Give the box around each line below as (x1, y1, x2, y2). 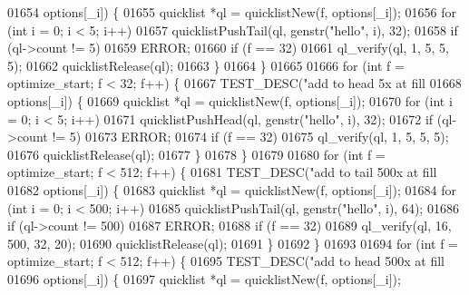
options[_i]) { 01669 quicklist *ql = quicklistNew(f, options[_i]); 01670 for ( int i (7, 91, 453, 110)
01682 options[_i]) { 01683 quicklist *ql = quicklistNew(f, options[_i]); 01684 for (7, 180, 457, 199)
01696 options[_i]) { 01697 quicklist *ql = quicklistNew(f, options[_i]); (7, 269, 401, 288)
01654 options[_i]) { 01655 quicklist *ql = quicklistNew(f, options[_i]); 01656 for (7, 3, 457, 21)
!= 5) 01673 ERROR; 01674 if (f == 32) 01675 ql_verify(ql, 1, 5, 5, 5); (52, 127, 449, 146)
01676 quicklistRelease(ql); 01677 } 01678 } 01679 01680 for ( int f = (7, 144, 386, 163)
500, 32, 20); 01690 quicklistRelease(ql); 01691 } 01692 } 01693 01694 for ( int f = (7, 233, 458, 252)
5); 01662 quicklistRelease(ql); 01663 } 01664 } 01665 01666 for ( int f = (7, 55, 405, 74)
